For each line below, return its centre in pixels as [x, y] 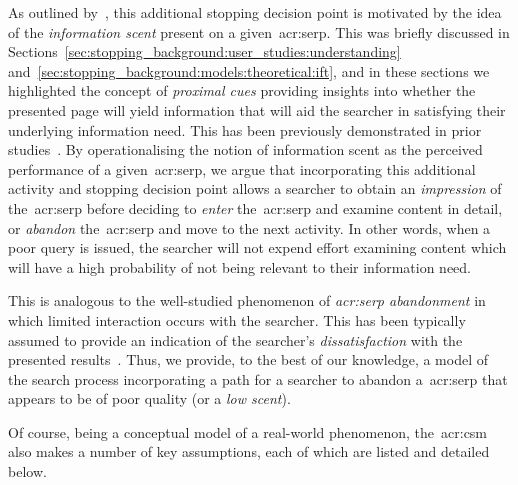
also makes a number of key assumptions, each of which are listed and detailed [249, 451]
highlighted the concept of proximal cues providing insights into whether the [242, 90]
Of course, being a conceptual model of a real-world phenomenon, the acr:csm [248, 431]
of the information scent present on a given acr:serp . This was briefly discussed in [259, 31]
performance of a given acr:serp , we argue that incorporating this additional [242, 168]
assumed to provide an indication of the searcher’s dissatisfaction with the [235, 339]
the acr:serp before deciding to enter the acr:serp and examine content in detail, [255, 207]
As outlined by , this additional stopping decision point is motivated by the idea [255, 12]
